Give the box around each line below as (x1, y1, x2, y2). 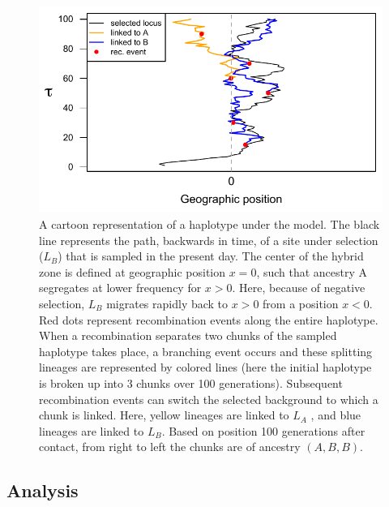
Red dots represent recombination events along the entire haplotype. (39, 311, 378, 328)
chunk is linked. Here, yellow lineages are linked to (39, 406, 289, 423)
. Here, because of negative (232, 279, 365, 296)
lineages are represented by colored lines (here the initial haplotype (39, 359, 372, 376)
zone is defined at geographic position (39, 263, 226, 280)
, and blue (310, 406, 361, 423)
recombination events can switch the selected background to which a (39, 390, 378, 407)
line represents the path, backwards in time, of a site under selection (39, 231, 378, 248)
